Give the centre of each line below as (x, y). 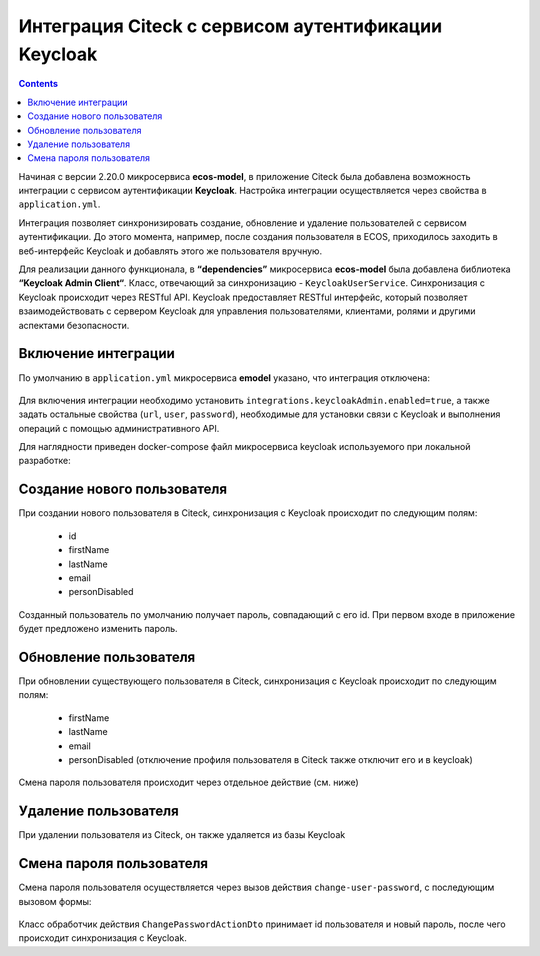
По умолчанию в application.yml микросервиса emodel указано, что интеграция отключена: (224, 377)
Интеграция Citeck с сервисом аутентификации (230, 26)
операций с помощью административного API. (119, 428)
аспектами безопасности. (74, 325)
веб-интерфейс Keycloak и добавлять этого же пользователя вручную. (170, 251)
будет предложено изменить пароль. (98, 629)
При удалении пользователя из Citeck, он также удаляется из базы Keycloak (182, 835)
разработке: (44, 461)
